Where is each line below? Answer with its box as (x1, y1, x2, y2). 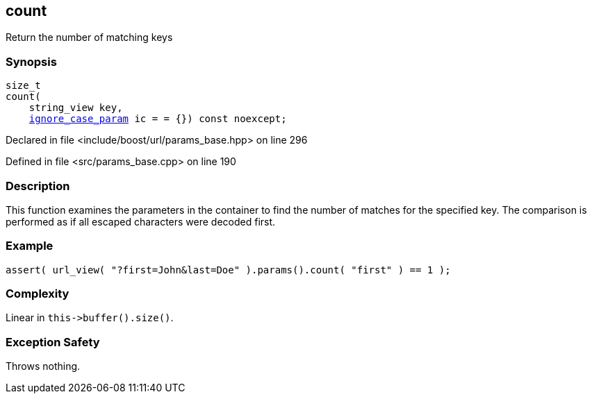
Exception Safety (6, 334, 100, 349)
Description (6, 178, 70, 193)
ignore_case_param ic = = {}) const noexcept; (28, 113, 287, 125)
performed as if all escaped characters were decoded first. (6, 215, 276, 228)
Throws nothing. (6, 360, 81, 373)
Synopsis (6, 54, 57, 69)
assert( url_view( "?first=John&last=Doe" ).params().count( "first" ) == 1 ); (6, 264, 451, 275)
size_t (6, 80, 41, 92)
